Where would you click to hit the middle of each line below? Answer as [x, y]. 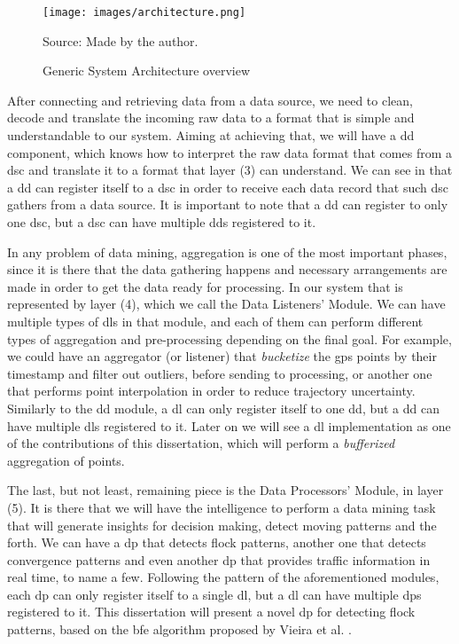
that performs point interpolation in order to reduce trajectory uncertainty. [211, 391]
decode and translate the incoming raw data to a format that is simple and [211, 118]
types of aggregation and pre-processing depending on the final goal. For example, [229, 338]
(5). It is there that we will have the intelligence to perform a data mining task [222, 507]
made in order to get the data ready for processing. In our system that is [205, 286]
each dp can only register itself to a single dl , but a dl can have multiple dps [214, 594]
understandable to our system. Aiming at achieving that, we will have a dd [211, 135]
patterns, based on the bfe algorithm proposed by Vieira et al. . [179, 629]
